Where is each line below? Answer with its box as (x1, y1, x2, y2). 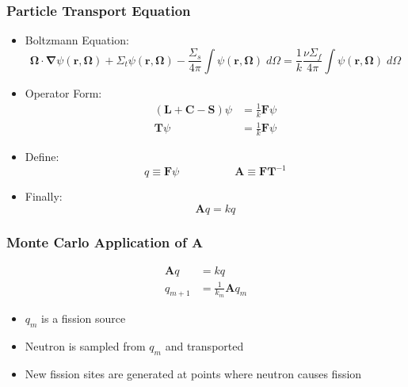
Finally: (25, 188, 63, 205)
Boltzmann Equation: (25, 32, 129, 48)
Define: (25, 148, 59, 165)
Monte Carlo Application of (6, 232, 187, 251)
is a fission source (41, 310, 126, 327)
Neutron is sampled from (25, 338, 146, 354)
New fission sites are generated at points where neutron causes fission (25, 366, 362, 382)
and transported (165, 338, 244, 354)
